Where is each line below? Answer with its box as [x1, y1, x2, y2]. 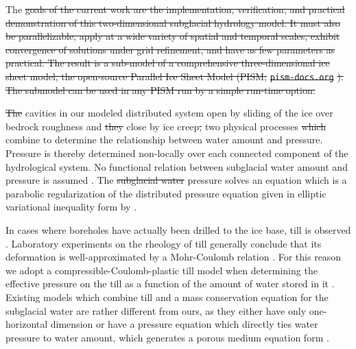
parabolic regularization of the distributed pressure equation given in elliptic [5, 186, 327, 200]
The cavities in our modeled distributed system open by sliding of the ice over [5, 106, 333, 120]
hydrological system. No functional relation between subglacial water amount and [5, 159, 348, 173]
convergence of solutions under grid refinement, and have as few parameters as [5, 42, 335, 56]
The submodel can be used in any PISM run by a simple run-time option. [5, 82, 316, 97]
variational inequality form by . [5, 200, 137, 214]
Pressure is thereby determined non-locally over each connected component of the [5, 146, 348, 160]
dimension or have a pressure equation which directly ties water [50, 317, 318, 331]
